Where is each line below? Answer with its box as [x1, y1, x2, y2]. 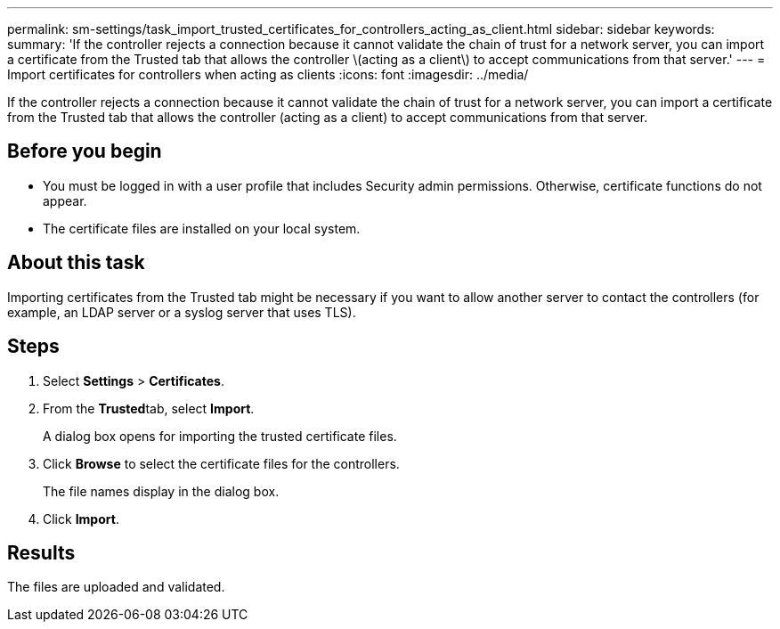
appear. [43, 192, 87, 208]
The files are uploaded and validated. [7, 579, 225, 595]
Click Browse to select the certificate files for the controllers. [43, 455, 400, 471]
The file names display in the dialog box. [43, 483, 280, 499]
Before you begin [7, 140, 162, 163]
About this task [7, 251, 145, 274]
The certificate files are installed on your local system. [43, 220, 361, 236]
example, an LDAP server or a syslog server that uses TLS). [7, 304, 356, 320]
